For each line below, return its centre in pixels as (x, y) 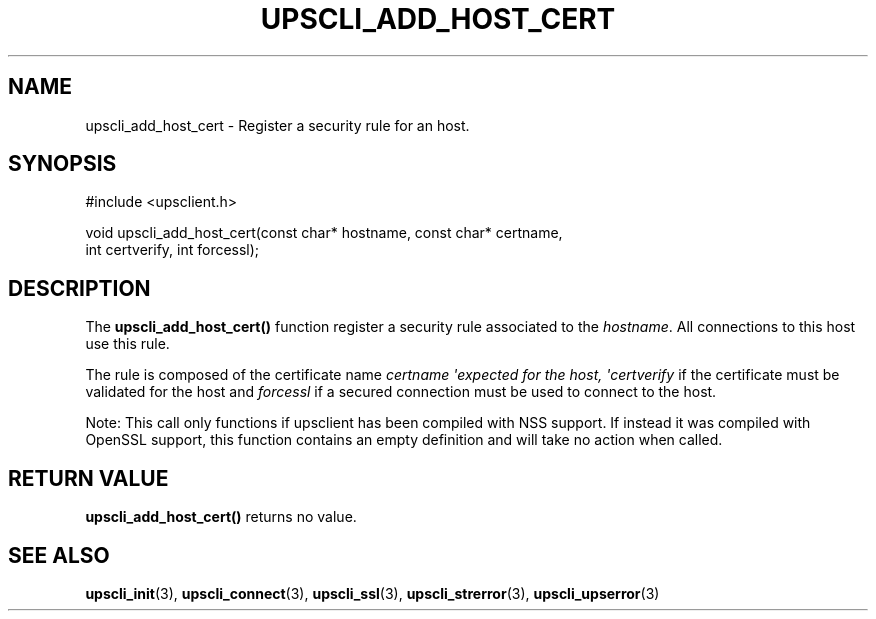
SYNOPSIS (62, 164)
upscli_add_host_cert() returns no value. (221, 517)
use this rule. (127, 344)
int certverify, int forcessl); (172, 250)
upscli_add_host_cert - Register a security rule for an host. (277, 125)
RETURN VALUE (88, 478)
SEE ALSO (59, 555)
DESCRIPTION (79, 288)
